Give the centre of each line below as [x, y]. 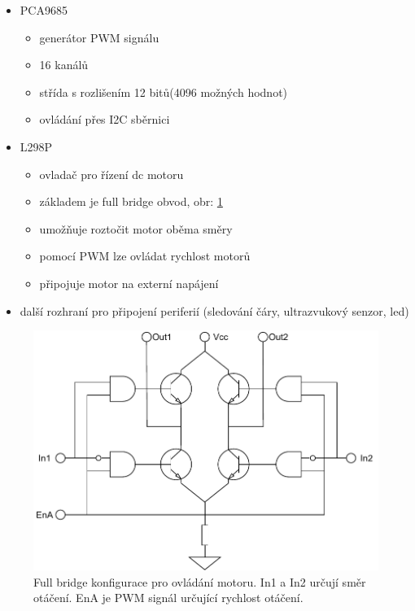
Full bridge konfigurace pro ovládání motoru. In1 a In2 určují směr [200, 581]
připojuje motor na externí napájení [129, 283]
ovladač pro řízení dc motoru [111, 174]
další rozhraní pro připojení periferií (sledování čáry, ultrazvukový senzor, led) [214, 310]
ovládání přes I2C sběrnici [105, 119]
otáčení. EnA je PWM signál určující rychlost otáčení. [168, 598]
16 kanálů [64, 65]
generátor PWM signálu [99, 37]
